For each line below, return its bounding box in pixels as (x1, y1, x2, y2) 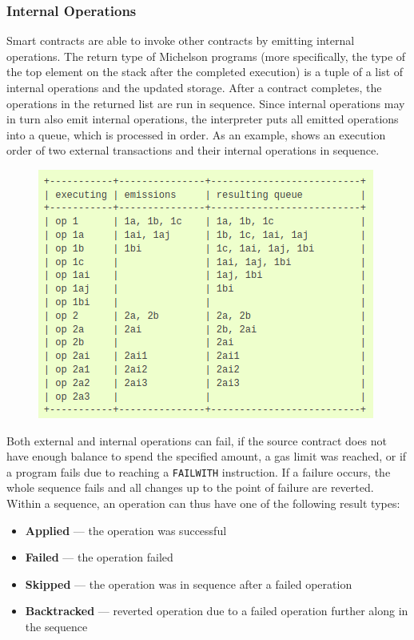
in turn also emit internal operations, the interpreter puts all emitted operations (6, 111, 399, 127)
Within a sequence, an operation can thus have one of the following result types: (6, 495, 400, 511)
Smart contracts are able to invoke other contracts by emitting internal (6, 32, 355, 49)
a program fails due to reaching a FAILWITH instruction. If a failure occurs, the (6, 463, 391, 480)
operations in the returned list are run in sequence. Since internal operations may (6, 95, 405, 111)
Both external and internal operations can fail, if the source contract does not (6, 432, 387, 449)
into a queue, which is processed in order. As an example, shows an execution (6, 126, 386, 143)
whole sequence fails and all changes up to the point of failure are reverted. (6, 479, 374, 496)
